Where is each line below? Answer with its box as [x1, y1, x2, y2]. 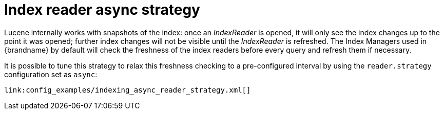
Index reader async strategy [4, 1, 200, 18]
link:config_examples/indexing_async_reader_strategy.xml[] [4, 85, 251, 94]
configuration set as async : [4, 70, 98, 79]
